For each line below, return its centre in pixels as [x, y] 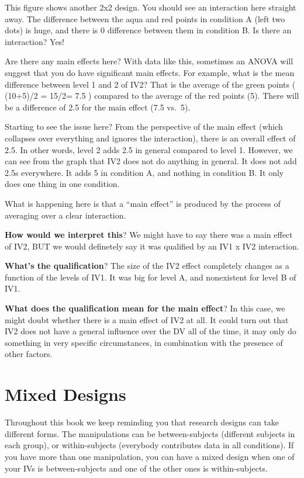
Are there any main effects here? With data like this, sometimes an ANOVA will [149, 61]
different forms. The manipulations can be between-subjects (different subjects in [150, 433]
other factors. [29, 354]
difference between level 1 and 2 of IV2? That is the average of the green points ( [150, 84]
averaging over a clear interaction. [65, 215]
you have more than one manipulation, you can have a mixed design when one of [150, 456]
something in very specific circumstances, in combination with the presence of [144, 342]
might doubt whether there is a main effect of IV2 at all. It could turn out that [147, 319]
